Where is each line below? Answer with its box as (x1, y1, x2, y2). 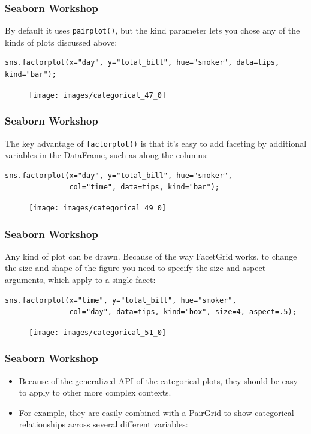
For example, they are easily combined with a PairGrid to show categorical (19, 406, 294, 418)
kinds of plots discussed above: (5, 35, 117, 48)
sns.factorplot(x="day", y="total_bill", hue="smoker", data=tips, (5, 58, 280, 67)
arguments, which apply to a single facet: (5, 273, 156, 286)
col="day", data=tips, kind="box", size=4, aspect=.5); (69, 308, 297, 317)
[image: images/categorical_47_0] (29, 91, 167, 100)
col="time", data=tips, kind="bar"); (69, 183, 219, 192)
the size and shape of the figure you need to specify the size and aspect (5, 261, 266, 274)
